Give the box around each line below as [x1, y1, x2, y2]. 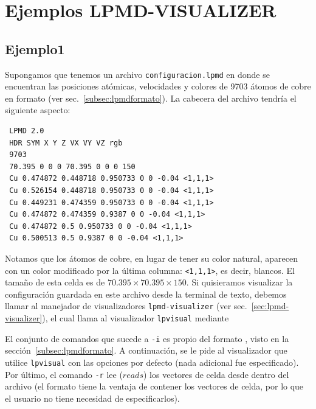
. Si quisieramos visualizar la [186, 276, 293, 288]
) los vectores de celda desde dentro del [143, 368, 289, 380]
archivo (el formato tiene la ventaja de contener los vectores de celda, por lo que [5, 380, 304, 393]
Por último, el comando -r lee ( [5, 368, 123, 380]
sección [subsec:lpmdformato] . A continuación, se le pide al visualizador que [5, 344, 287, 357]
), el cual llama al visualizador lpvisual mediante [42, 312, 229, 324]
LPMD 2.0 [9, 127, 44, 136]
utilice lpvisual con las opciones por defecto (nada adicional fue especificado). [5, 355, 299, 368]
